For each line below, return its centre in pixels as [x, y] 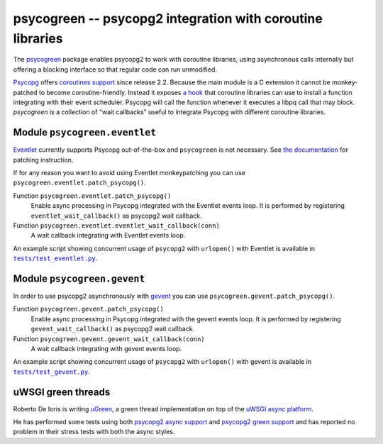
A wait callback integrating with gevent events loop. [106, 348]
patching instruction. [43, 160]
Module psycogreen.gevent [79, 278]
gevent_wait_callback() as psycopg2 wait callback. [113, 329]
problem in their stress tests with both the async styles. [94, 432]
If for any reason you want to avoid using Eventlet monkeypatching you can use [129, 172]
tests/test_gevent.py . [51, 372]
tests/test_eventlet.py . [55, 258]
